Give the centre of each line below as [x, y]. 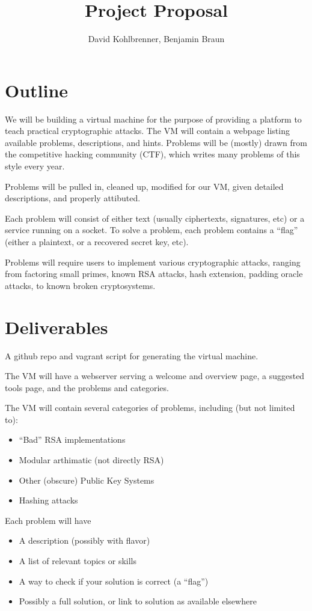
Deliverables [57, 327]
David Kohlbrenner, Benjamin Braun [156, 39]
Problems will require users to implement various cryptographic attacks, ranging [153, 262]
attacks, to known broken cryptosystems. [80, 285]
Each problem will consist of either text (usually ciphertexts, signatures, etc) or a [155, 218]
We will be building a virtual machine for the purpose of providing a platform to [153, 119]
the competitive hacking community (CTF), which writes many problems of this [152, 154]
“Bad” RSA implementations [72, 439]
